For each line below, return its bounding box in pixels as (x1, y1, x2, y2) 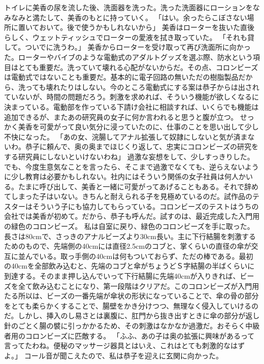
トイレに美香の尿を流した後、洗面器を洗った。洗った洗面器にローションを (4, 2, 253, 12)
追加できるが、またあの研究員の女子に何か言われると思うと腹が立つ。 (4, 111, 238, 122)
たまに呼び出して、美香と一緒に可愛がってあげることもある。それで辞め (18, 181, 258, 191)
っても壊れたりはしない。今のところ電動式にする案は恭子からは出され (25, 81, 259, 92)
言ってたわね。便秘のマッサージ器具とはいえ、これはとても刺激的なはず (4, 340, 245, 351)
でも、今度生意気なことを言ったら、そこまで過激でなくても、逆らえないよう (4, 161, 259, 172)
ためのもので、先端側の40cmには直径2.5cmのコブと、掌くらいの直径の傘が (4, 241, 251, 251)
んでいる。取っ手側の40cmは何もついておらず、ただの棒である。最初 (25, 250, 253, 261)
